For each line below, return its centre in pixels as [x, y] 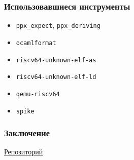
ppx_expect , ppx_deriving [58, 25]
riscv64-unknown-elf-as [56, 60]
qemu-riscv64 [38, 94]
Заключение [27, 133]
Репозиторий [24, 152]
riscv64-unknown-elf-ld [56, 77]
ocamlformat [36, 43]
